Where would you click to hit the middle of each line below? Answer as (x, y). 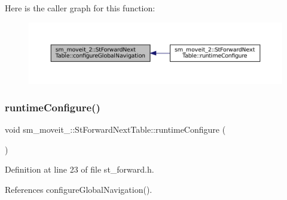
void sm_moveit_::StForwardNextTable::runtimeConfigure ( (115, 129)
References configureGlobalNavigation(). (79, 189)
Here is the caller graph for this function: (80, 8)
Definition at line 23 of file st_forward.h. (80, 169)
